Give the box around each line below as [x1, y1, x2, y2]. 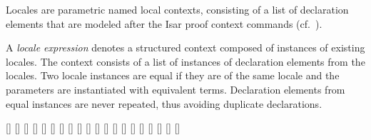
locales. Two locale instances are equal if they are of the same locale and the [6, 68, 340, 83]
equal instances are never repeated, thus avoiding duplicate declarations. [6, 96, 322, 111]
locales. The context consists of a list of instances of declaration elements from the [6, 54, 365, 69]
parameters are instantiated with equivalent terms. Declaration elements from [6, 81, 345, 96]
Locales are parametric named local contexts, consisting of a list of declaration [6, 2, 349, 16]
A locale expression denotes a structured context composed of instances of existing [6, 40, 365, 55]
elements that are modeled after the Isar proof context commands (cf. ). [6, 16, 322, 31]
